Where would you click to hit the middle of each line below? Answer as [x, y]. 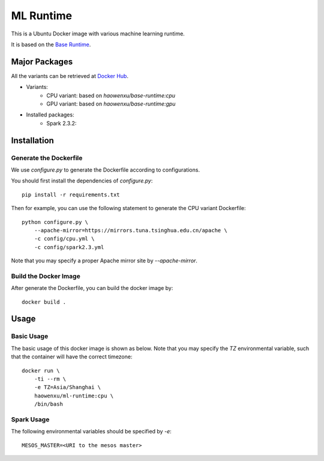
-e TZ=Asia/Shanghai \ [67, 387]
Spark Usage [30, 419]
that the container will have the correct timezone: [72, 357]
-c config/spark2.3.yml [69, 247]
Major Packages [42, 62]
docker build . [44, 302]
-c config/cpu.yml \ [64, 239]
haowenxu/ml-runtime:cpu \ [74, 396]
